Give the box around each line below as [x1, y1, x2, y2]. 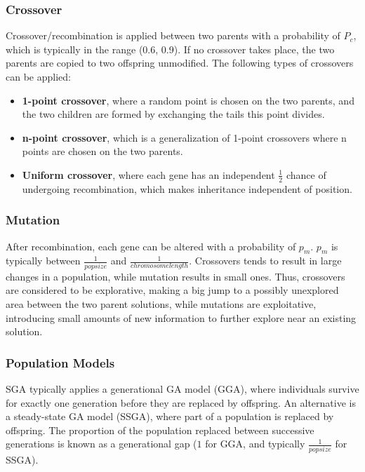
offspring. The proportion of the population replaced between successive [6, 422, 314, 437]
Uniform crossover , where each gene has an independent [22, 167, 275, 182]
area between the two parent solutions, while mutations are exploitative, [6, 296, 317, 311]
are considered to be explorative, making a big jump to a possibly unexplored [6, 283, 339, 297]
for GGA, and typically [205, 436, 305, 451]
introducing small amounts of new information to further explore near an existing [6, 310, 357, 325]
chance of [286, 167, 326, 182]
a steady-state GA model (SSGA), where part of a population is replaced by [6, 409, 334, 424]
